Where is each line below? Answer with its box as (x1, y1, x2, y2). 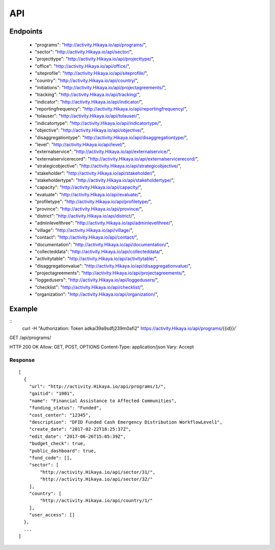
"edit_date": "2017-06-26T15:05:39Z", (29, 433, 126, 439)
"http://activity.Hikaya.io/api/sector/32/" (40, 477, 153, 482)
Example (9, 305, 38, 313)
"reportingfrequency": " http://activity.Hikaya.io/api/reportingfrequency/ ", (35, 106, 188, 112)
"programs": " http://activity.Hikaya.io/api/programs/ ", (35, 41, 147, 48)
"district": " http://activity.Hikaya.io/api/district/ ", (35, 213, 135, 219)
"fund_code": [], (29, 455, 72, 461)
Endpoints (9, 27, 43, 36)
